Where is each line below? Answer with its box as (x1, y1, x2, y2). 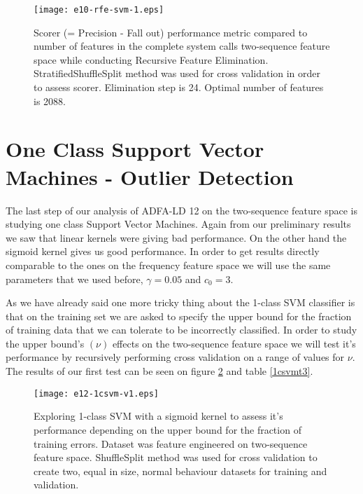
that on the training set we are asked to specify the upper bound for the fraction (6, 308, 352, 323)
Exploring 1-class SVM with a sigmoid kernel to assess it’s (34, 409, 283, 423)
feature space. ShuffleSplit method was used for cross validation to (34, 450, 318, 465)
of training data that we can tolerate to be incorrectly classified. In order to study (6, 322, 357, 337)
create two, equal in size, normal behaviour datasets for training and (34, 463, 327, 478)
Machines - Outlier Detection (6, 162, 294, 191)
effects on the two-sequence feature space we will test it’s (112, 336, 356, 350)
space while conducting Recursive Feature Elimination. (34, 52, 269, 67)
